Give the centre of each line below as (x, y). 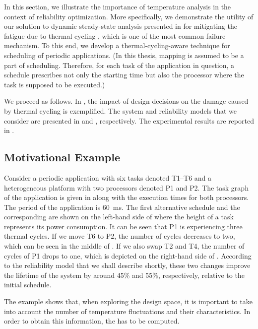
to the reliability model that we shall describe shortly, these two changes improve (127, 265)
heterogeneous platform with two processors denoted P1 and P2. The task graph (126, 187)
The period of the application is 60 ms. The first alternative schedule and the (122, 207)
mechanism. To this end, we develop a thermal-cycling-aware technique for (117, 45)
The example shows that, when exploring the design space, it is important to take (128, 301)
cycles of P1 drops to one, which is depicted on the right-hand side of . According (128, 255)
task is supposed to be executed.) (55, 84)
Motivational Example (62, 157)
